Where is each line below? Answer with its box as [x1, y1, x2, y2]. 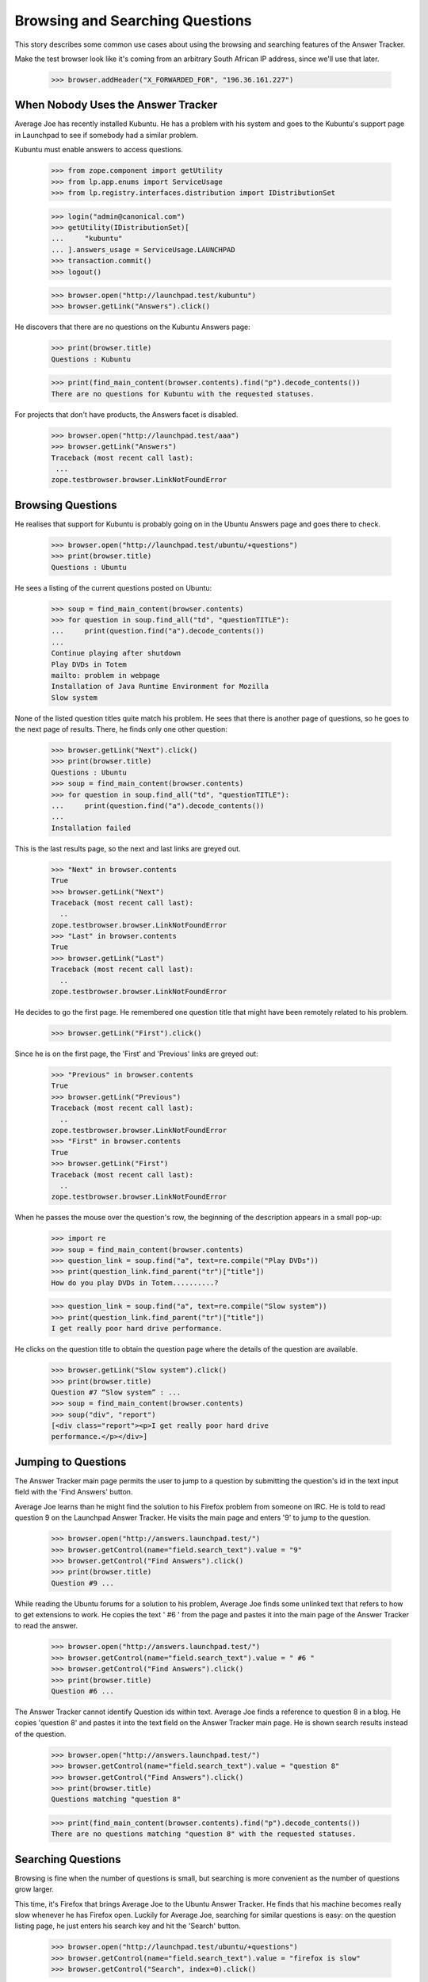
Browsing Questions [14, 498, 117, 511]
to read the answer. [14, 1621, 78, 1631]
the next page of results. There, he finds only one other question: [14, 725, 227, 734]
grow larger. [14, 1884, 55, 1894]
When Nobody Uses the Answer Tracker [14, 98, 218, 112]
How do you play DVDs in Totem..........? [51, 1278, 219, 1288]
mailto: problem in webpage [51, 671, 160, 679]
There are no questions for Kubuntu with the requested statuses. [51, 389, 315, 398]
